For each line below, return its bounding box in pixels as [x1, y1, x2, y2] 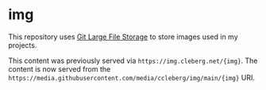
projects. [8, 40, 37, 49]
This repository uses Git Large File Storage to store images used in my [8, 32, 238, 41]
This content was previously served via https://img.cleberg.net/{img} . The [8, 56, 258, 65]
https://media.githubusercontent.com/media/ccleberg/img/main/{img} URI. [8, 72, 256, 82]
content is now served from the [8, 64, 111, 73]
